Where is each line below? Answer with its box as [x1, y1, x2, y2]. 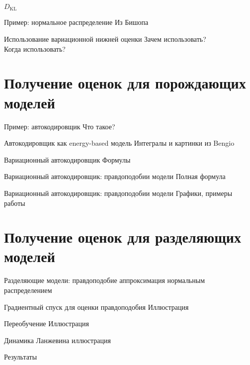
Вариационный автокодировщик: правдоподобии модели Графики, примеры [4, 187, 233, 198]
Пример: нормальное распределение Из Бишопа [4, 17, 149, 27]
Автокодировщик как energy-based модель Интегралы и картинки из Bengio [4, 138, 235, 148]
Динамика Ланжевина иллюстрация [4, 335, 111, 345]
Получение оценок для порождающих [4, 73, 246, 93]
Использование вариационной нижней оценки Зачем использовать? [4, 34, 206, 44]
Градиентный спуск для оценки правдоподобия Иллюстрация [4, 301, 189, 312]
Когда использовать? [4, 43, 66, 54]
